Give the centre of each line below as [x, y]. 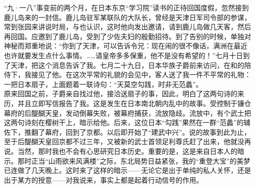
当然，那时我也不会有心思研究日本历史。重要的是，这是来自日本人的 [127, 151]
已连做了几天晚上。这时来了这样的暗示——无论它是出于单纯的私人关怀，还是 [127, 170]
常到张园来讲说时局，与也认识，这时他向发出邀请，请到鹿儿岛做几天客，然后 [127, 27]
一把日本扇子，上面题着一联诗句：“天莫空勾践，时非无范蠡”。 [103, 84]
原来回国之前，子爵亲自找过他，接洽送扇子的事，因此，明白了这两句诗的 [121, 94]
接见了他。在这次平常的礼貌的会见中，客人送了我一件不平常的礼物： [141, 74]
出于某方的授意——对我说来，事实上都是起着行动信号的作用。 [103, 179]
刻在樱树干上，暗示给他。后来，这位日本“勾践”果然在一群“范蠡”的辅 [141, 122]
